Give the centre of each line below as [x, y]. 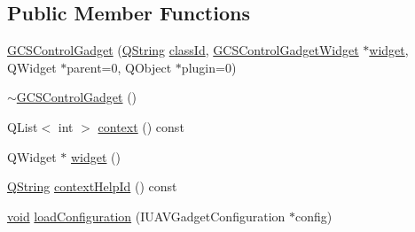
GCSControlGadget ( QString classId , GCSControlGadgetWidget [183, 50]
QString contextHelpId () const [92, 186]
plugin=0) [209, 67]
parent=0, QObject [119, 67]
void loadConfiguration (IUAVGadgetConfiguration [146, 216]
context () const [141, 126]
